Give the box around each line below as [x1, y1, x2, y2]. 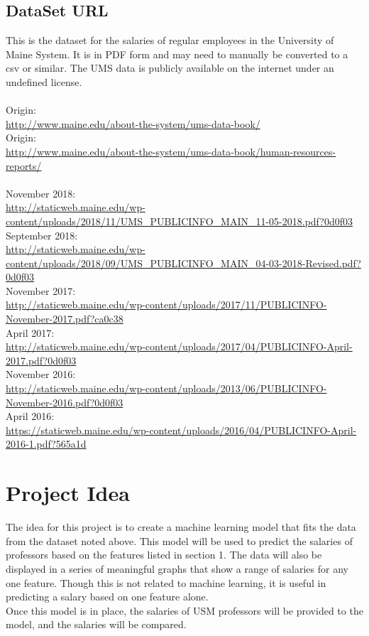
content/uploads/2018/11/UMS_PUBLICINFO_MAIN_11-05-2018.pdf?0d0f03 [6, 213, 353, 228]
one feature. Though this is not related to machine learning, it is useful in [6, 575, 326, 590]
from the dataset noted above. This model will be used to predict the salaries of [6, 533, 353, 548]
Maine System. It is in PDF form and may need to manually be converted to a [6, 46, 348, 61]
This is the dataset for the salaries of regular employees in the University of [6, 33, 334, 48]
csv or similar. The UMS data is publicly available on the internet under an [6, 60, 334, 75]
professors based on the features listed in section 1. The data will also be [6, 547, 322, 562]
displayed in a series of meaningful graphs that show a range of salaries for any [6, 561, 348, 576]
